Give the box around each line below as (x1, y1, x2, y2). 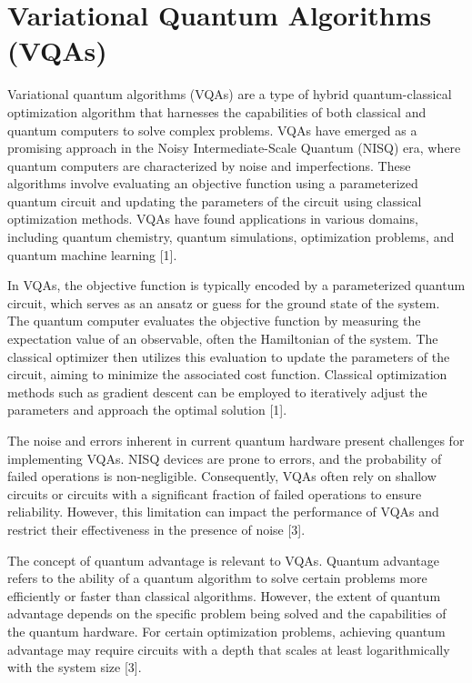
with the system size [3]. (7, 658, 142, 677)
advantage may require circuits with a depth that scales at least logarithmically (7, 639, 450, 658)
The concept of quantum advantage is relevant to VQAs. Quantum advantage (7, 550, 440, 569)
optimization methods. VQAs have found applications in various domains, (7, 209, 418, 228)
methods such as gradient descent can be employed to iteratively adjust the (7, 382, 427, 401)
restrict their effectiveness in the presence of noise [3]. (7, 519, 306, 538)
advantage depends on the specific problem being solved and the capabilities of (7, 604, 447, 623)
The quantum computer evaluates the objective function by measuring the (7, 311, 421, 330)
